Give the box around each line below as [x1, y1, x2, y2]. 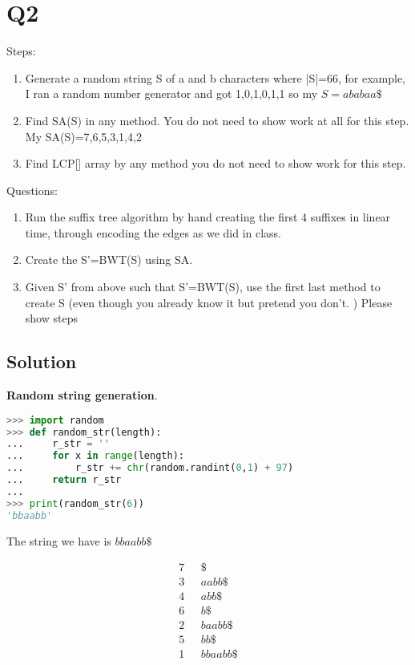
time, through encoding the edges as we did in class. [25, 224, 282, 241]
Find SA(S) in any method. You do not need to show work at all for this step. [25, 112, 409, 128]
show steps [25, 310, 78, 326]
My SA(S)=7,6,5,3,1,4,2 [25, 128, 142, 144]
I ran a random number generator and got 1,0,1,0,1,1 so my [25, 85, 318, 102]
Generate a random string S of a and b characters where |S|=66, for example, [25, 69, 405, 86]
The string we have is [6, 532, 111, 549]
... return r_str [6, 474, 122, 486]
